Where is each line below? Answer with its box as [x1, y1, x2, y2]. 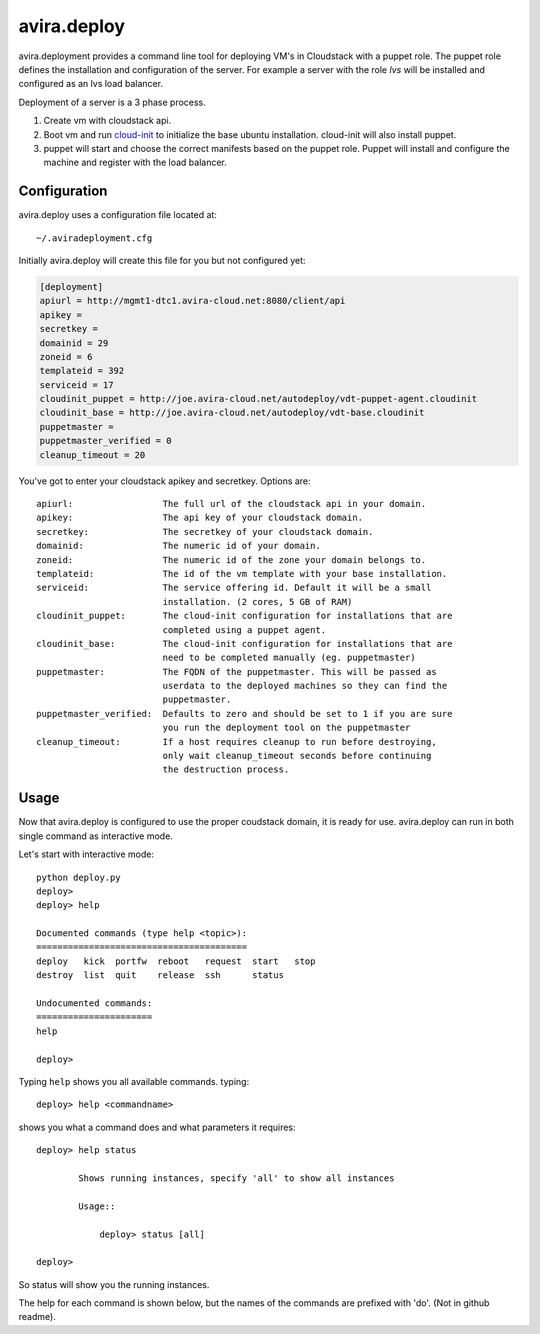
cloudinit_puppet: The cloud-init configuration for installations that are [36, 610, 453, 622]
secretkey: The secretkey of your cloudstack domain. [36, 526, 374, 537]
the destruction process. [162, 764, 290, 775]
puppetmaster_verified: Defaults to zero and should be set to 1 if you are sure [36, 708, 453, 719]
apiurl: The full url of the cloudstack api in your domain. [36, 498, 427, 510]
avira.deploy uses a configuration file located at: [18, 209, 217, 221]
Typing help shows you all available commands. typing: [18, 1075, 250, 1087]
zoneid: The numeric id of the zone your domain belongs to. [36, 554, 427, 565]
